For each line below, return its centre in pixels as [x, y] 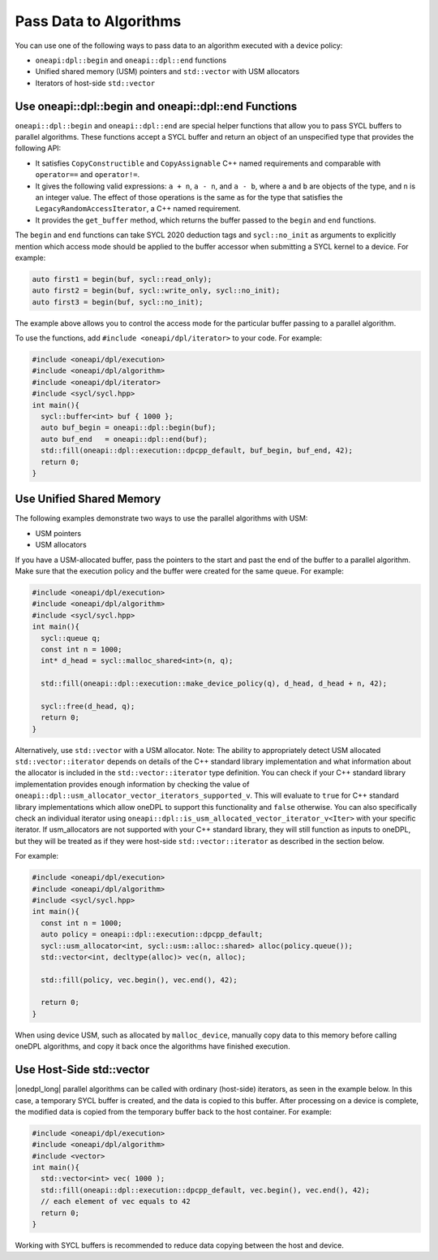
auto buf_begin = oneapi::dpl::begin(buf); [129, 428]
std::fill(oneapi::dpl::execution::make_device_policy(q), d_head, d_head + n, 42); [214, 684]
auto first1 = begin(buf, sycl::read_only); [122, 279]
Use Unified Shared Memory [88, 499]
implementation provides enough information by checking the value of [132, 784]
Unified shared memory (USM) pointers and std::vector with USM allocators [167, 71]
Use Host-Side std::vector [82, 1069]
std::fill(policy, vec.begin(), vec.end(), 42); [140, 980]
